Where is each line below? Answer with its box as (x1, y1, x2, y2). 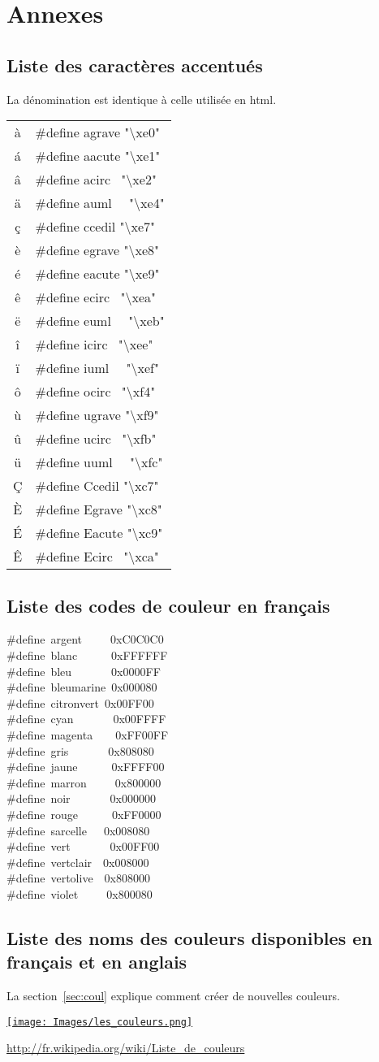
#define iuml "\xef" (35, 358, 159, 378)
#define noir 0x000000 (6, 790, 157, 807)
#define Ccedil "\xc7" (35, 476, 159, 496)
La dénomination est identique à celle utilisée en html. (6, 90, 277, 107)
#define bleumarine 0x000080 (6, 678, 157, 696)
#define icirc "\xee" (35, 335, 153, 354)
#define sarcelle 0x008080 (6, 821, 150, 839)
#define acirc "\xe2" (35, 170, 157, 189)
